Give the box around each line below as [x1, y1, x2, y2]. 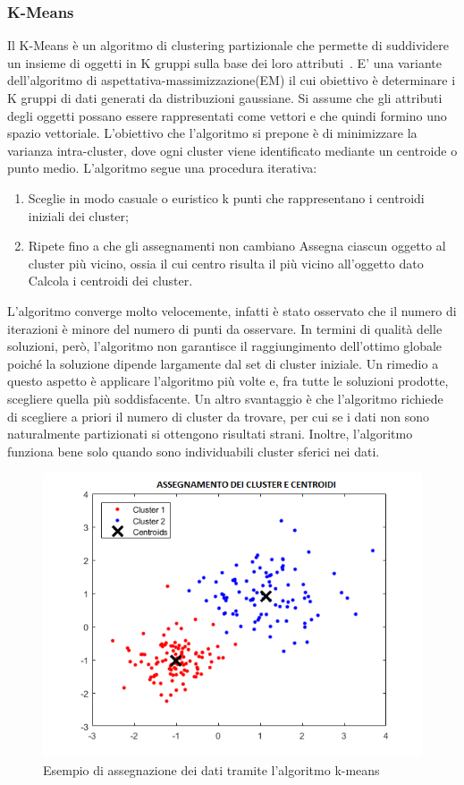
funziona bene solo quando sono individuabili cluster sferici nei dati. [7, 441, 380, 460]
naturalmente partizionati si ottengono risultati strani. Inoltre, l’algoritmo [7, 424, 413, 443]
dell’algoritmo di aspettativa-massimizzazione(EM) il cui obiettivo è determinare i [7, 71, 456, 90]
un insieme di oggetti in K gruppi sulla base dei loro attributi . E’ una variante [7, 53, 442, 72]
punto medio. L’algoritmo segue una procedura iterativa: [7, 158, 317, 177]
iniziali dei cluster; [28, 206, 129, 225]
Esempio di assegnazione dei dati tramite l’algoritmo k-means [43, 760, 380, 779]
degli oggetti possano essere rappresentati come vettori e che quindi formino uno [7, 106, 447, 124]
